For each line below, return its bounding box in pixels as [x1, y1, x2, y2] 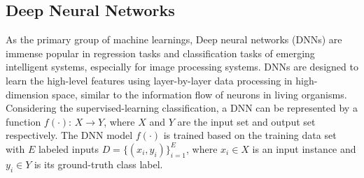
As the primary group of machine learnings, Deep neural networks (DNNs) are [6, 32, 342, 47]
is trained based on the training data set [163, 128, 337, 142]
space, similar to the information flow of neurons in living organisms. [52, 87, 347, 101]
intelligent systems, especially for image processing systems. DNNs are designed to [6, 59, 358, 74]
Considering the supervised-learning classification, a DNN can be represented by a [6, 101, 358, 115]
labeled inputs [38, 141, 99, 156]
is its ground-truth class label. [34, 156, 163, 171]
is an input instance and [252, 141, 356, 156]
